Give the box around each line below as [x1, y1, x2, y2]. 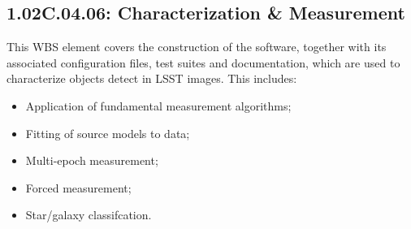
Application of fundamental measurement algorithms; [25, 97, 292, 114]
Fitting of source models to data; [25, 124, 190, 141]
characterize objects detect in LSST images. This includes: [6, 70, 297, 87]
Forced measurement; [25, 179, 132, 196]
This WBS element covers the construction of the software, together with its [6, 38, 387, 55]
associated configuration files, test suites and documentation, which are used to [6, 54, 400, 71]
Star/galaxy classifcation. [25, 206, 152, 223]
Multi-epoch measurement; [25, 152, 158, 169]
